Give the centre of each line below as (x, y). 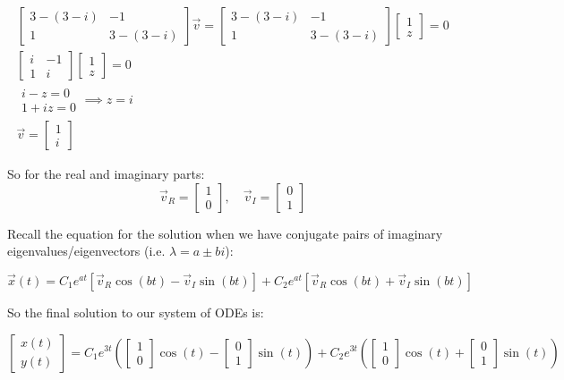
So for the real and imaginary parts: (106, 174)
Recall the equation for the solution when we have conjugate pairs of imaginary (225, 233)
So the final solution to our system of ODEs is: (136, 312)
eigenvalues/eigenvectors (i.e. (86, 251)
